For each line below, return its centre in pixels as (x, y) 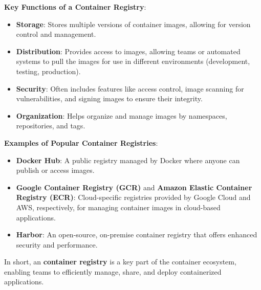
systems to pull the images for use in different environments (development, (133, 61)
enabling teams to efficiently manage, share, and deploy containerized (113, 271)
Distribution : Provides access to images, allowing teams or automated (128, 51)
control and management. (56, 34)
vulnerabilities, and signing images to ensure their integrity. (109, 98)
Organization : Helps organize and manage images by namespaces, (122, 115)
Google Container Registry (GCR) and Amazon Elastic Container (134, 187)
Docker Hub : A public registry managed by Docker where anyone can (128, 160)
